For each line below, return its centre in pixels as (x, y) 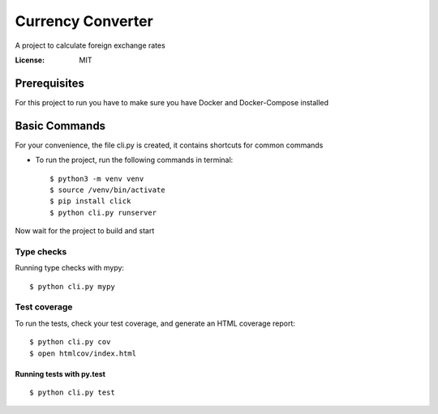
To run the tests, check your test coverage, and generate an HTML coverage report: (155, 323)
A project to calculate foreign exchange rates (90, 45)
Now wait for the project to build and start (85, 231)
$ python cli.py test (72, 392)
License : (30, 60)
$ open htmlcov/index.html (83, 353)
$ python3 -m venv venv (97, 179)
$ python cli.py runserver (103, 212)
